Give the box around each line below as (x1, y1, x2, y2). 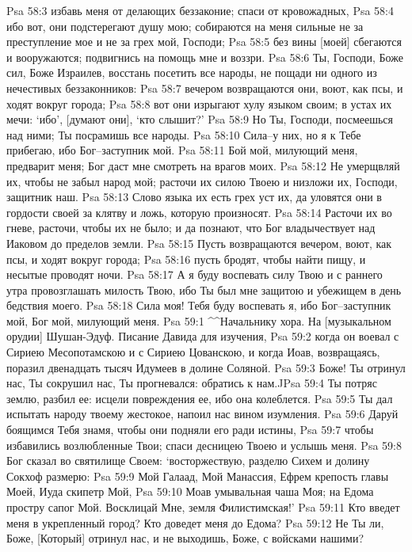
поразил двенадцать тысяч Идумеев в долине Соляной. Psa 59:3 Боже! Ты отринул (6, 359, 406, 375)
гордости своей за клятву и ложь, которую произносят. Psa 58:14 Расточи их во (6, 204, 392, 220)
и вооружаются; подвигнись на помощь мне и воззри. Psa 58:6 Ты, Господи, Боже (6, 48, 403, 65)
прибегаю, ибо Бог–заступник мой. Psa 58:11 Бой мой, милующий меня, (6, 142, 358, 158)
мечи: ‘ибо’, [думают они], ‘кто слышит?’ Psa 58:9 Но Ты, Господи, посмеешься (6, 111, 394, 128)
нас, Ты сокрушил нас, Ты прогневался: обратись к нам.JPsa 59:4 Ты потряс (6, 375, 377, 391)
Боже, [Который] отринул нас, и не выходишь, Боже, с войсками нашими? (6, 530, 364, 546)
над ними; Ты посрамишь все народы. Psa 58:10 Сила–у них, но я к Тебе (6, 126, 361, 143)
